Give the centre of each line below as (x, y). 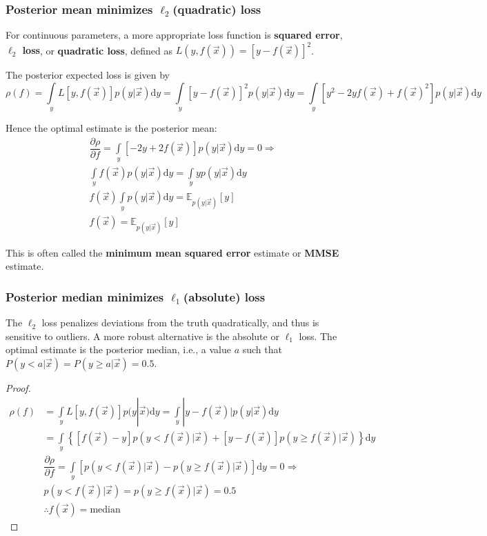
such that (262, 349)
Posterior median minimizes (85, 296)
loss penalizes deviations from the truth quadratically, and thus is (180, 322)
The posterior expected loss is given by (88, 75)
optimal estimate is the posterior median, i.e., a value (118, 349)
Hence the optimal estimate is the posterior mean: (111, 128)
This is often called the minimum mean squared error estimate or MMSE (172, 252)
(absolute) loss (224, 296)
